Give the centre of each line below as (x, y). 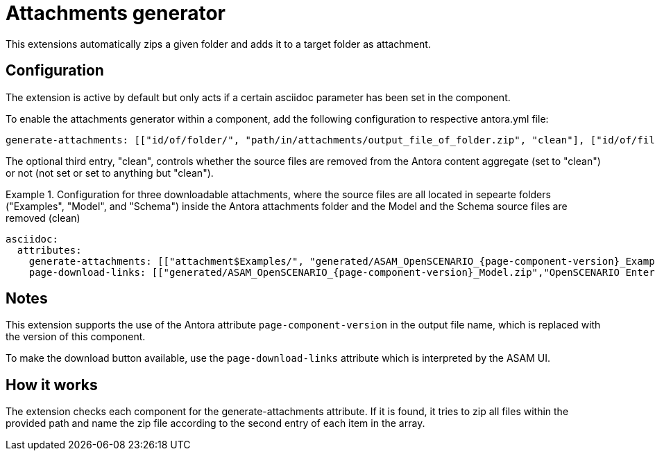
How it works (52, 385)
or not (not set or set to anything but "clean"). (110, 173)
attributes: (49, 250)
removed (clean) (43, 218)
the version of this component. (76, 337)
